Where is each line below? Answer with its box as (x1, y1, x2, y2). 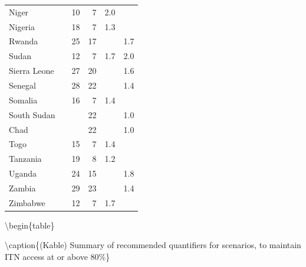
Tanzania (9, 152, 42, 165)
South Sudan (9, 108, 55, 121)
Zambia (9, 181, 36, 194)
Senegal (9, 79, 36, 91)
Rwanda (9, 35, 38, 47)
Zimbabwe (9, 196, 45, 209)
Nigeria (9, 20, 35, 32)
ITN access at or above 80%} (5, 250, 110, 262)
